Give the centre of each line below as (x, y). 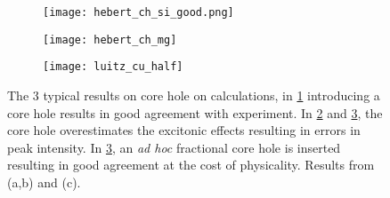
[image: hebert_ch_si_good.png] (138, 12)
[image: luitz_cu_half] (113, 67)
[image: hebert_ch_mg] (110, 40)
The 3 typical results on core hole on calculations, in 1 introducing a (194, 95)
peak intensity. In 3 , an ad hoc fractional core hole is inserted (174, 147)
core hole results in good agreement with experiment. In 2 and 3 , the (195, 112)
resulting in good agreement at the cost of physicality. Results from (191, 165)
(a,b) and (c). (44, 182)
